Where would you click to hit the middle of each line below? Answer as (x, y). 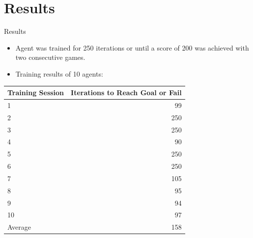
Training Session (36, 92)
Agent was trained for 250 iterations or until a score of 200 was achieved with (132, 47)
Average (19, 227)
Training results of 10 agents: (59, 73)
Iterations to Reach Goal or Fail (126, 92)
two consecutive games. (50, 57)
